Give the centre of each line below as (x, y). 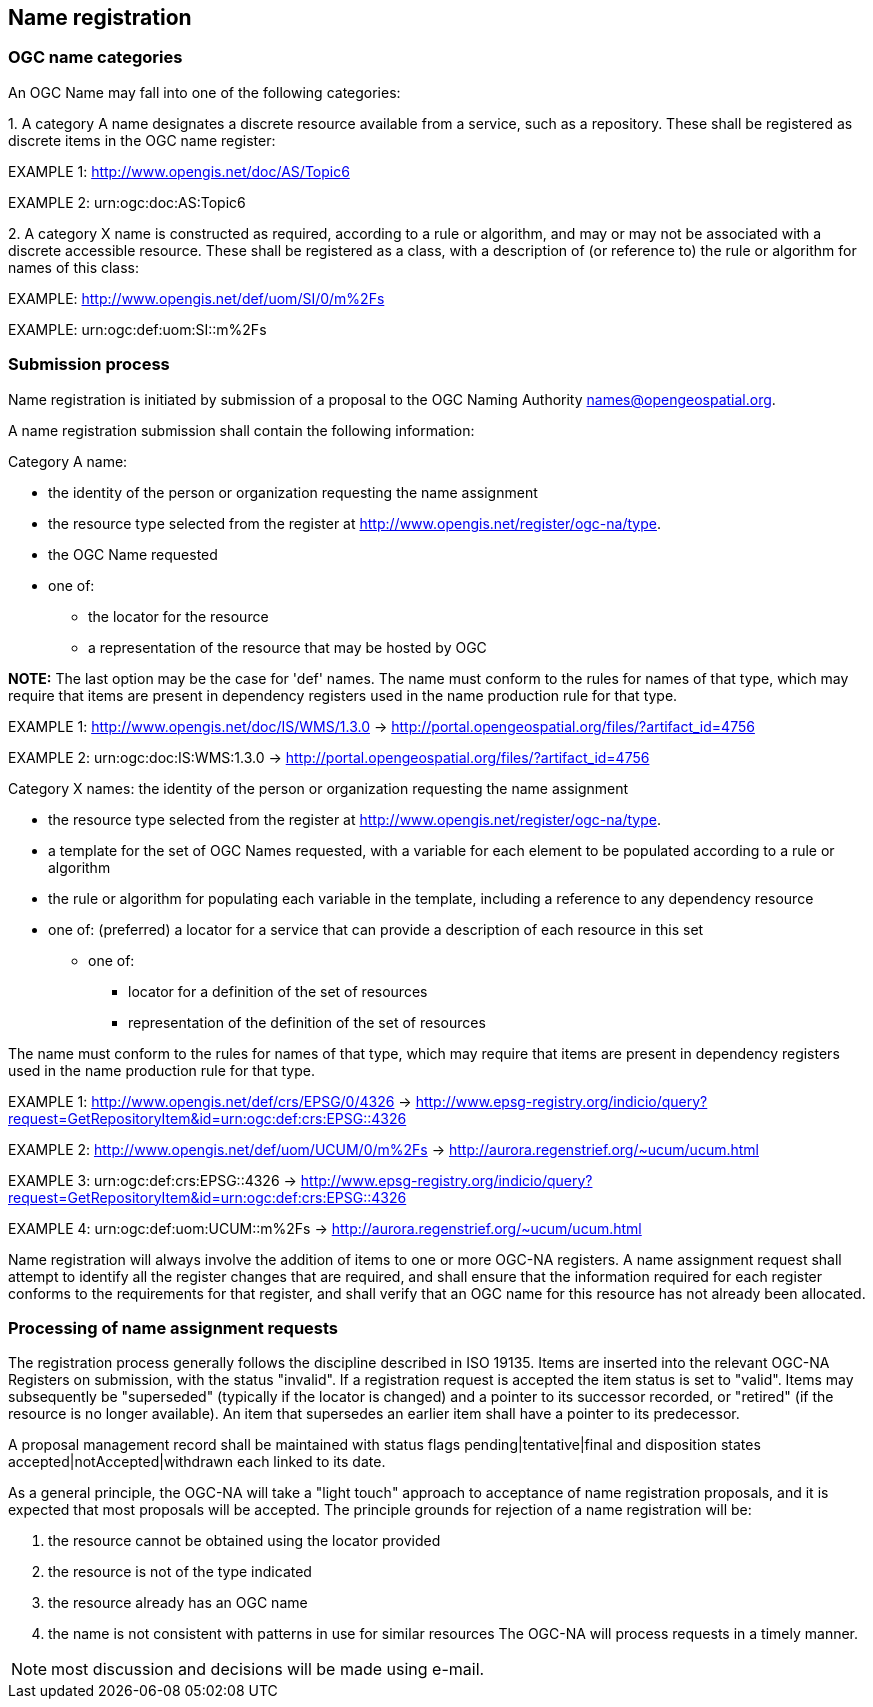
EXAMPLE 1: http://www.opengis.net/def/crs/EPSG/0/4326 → (210, 1101)
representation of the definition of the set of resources (307, 1022)
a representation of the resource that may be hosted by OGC (287, 647)
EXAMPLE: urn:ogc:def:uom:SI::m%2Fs (137, 329)
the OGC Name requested (133, 554)
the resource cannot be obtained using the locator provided (244, 1541)
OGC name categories (95, 57)
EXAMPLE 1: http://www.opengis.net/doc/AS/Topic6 (179, 171)
